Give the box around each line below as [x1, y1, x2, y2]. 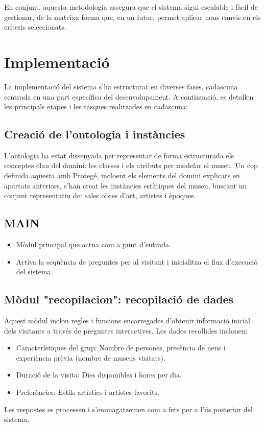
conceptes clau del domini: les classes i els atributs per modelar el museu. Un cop [4, 160, 258, 171]
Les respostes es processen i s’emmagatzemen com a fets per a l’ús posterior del [4, 404, 253, 414]
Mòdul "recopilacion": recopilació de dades [4, 291, 234, 307]
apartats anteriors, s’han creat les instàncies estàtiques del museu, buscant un [4, 180, 247, 191]
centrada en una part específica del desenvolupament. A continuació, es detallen [4, 91, 254, 102]
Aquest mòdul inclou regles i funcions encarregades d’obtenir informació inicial [4, 315, 250, 326]
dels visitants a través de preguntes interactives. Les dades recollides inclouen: [4, 325, 248, 336]
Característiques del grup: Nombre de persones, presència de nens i [16, 342, 226, 353]
